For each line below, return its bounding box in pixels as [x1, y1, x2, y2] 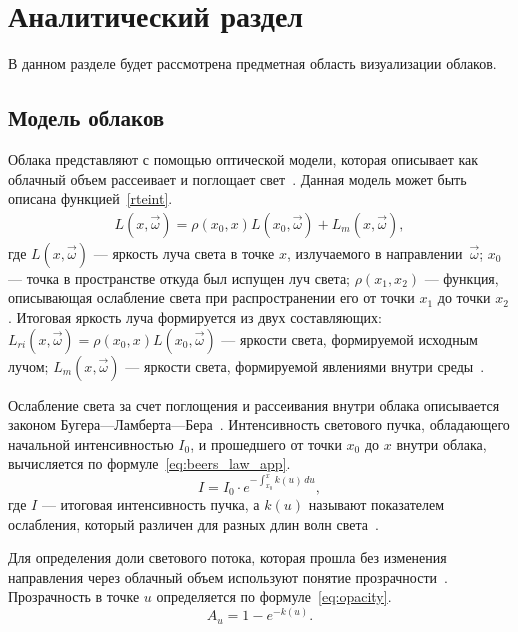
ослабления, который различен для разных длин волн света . [8, 513, 379, 534]
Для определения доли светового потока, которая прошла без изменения [8, 547, 447, 568]
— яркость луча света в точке [93, 242, 275, 263]
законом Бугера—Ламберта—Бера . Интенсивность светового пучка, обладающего [8, 414, 510, 435]
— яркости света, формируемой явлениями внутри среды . [125, 355, 485, 376]
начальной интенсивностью [8, 433, 174, 454]
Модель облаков [8, 102, 165, 133]
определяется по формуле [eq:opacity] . [156, 586, 392, 607]
